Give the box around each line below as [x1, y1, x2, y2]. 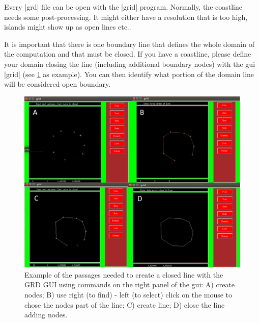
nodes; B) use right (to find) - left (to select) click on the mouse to [24, 289, 233, 300]
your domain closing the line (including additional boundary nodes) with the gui [4, 58, 255, 69]
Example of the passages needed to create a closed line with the [24, 269, 223, 280]
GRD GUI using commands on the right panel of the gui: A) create [24, 279, 235, 290]
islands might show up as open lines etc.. [4, 21, 131, 32]
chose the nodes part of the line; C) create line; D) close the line [24, 299, 225, 310]
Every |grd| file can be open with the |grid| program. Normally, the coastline [4, 2, 242, 12]
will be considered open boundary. [4, 79, 111, 89]
